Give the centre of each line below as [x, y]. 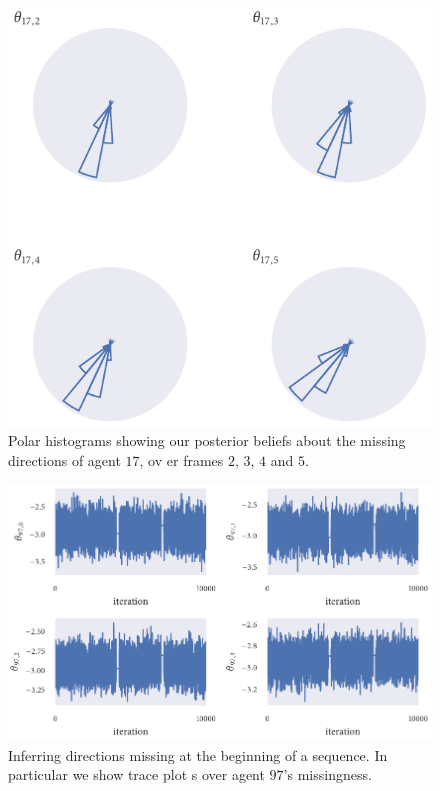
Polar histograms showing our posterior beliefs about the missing [207, 440]
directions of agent [64, 459]
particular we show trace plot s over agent [136, 774]
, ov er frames [181, 459]
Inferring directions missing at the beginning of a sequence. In [198, 754]
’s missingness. [327, 774]
